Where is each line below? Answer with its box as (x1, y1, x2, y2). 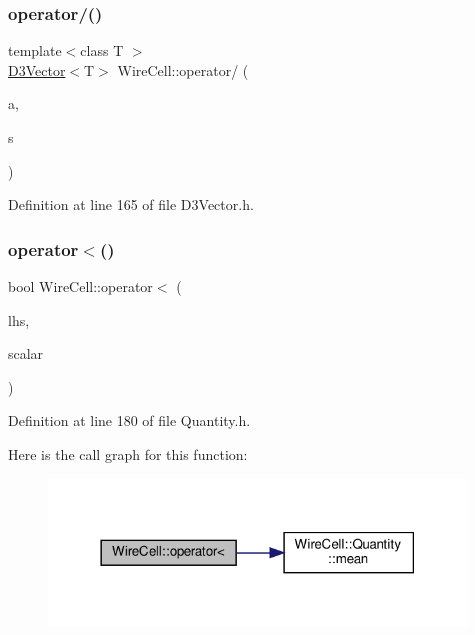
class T (80, 40, 124, 61)
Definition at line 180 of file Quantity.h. (8, 410, 251, 431)
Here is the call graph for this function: (8, 443, 248, 464)
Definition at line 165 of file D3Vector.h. (8, 194, 254, 215)
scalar (8, 343, 44, 364)
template (8, 40, 62, 61)
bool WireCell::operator (8, 276, 153, 296)
